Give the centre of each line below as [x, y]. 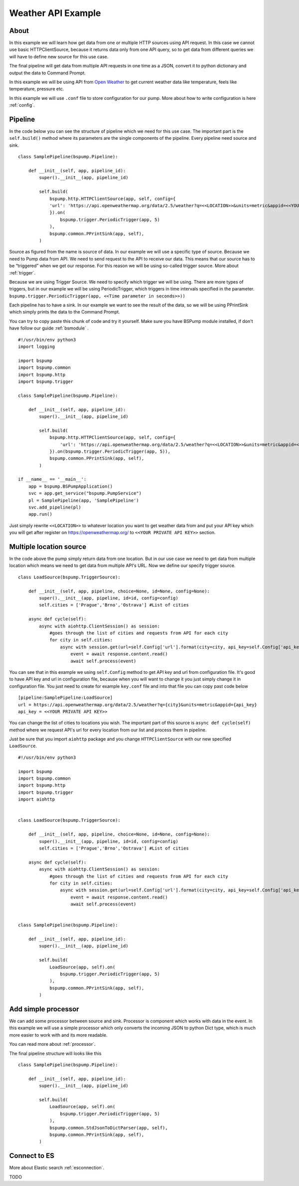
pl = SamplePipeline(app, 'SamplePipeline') [83, 500]
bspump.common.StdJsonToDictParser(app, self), [109, 1128]
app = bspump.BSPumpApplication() [71, 486]
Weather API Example [55, 13]
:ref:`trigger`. [22, 273]
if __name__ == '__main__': [52, 479]
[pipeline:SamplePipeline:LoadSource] [66, 698]
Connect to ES [32, 1156]
